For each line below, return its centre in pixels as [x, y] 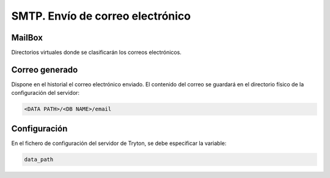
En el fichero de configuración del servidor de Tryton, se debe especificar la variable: [119, 143]
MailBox [27, 38]
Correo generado [45, 69]
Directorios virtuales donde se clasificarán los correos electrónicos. [96, 53]
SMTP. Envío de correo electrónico [101, 16]
